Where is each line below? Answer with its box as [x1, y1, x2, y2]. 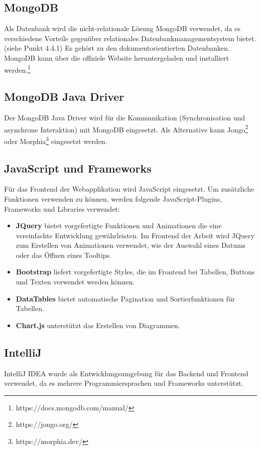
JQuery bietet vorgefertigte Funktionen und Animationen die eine [16, 220, 222, 231]
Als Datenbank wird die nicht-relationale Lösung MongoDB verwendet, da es [4, 23, 240, 34]
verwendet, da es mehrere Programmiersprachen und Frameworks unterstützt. [4, 378, 243, 388]
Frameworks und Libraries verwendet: [4, 203, 120, 214]
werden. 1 [4, 63, 31, 75]
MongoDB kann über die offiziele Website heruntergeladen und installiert [4, 52, 229, 63]
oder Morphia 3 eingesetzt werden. [4, 134, 107, 146]
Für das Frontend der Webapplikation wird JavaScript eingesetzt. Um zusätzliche [4, 184, 254, 194]
